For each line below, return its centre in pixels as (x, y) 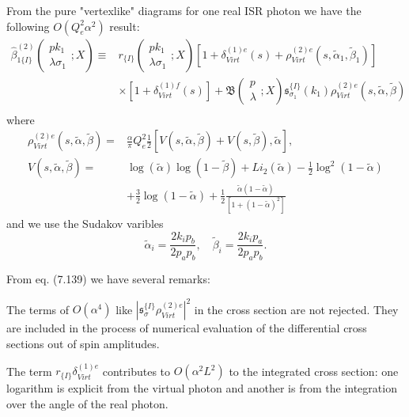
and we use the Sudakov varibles (85, 223)
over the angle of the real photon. (87, 403)
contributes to (136, 371)
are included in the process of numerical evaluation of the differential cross (187, 328)
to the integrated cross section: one (314, 371)
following (28, 26)
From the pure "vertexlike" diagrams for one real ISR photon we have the (184, 10)
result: (125, 26)
